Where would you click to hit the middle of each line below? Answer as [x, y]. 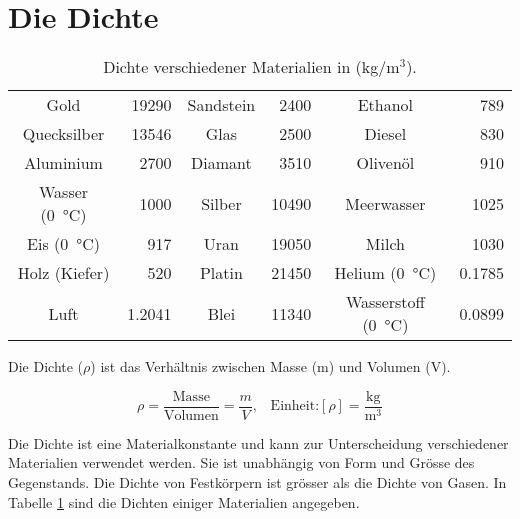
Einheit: [295, 406]
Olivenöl [385, 163]
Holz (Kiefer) [63, 273]
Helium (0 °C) [385, 273]
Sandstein [221, 105]
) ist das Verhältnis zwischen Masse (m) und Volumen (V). [270, 366]
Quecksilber [63, 134]
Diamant [221, 163]
